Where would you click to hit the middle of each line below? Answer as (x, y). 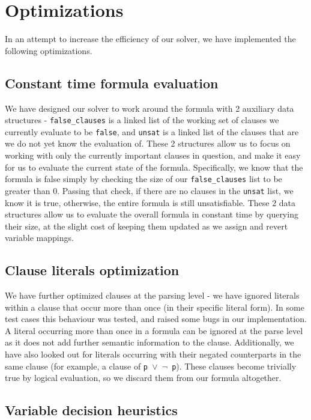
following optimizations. (49, 50)
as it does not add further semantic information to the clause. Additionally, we (149, 342)
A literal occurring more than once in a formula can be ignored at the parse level (154, 330)
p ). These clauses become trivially (234, 366)
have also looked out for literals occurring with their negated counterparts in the (153, 354)
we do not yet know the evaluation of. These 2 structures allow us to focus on (148, 143)
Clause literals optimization (92, 270)
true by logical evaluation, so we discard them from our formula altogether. (143, 378)
